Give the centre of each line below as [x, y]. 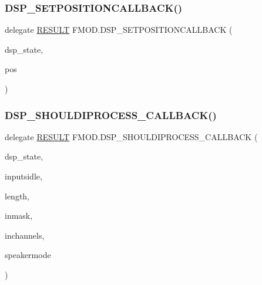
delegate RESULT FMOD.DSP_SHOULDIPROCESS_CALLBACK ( [131, 136]
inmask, [19, 216]
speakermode [28, 255]
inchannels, [25, 235]
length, [17, 196]
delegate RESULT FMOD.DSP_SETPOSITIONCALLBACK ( [119, 30]
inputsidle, [23, 176]
